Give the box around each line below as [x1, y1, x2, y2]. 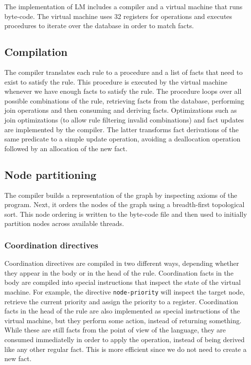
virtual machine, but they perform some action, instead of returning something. [4, 315, 242, 325]
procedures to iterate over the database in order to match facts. [4, 20, 194, 31]
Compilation [4, 44, 68, 59]
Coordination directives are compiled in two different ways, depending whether [4, 258, 239, 268]
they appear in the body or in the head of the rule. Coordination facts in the [4, 267, 233, 278]
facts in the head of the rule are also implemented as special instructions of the [4, 306, 240, 316]
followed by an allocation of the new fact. [4, 143, 127, 153]
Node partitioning [4, 167, 97, 182]
